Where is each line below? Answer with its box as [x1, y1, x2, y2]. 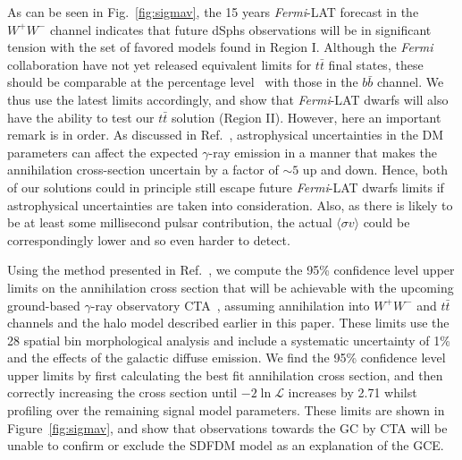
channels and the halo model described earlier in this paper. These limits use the [7, 313, 449, 332]
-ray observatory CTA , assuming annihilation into [90, 295, 370, 314]
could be [363, 213, 410, 232]
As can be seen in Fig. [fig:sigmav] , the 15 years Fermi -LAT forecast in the [7, 3, 419, 21]
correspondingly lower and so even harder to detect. [7, 230, 290, 249]
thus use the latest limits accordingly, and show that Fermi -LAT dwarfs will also [7, 89, 449, 108]
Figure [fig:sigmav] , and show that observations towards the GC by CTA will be [7, 418, 448, 437]
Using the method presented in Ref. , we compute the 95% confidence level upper [7, 260, 455, 279]
